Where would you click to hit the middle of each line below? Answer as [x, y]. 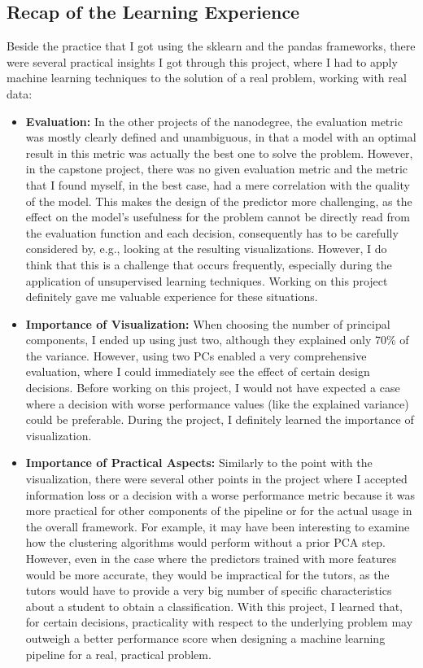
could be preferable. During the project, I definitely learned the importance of [220, 419]
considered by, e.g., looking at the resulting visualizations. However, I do [206, 249]
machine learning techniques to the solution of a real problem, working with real [207, 78]
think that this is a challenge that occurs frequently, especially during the [209, 264]
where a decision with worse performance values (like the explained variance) [217, 403]
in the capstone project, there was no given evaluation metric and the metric [217, 169]
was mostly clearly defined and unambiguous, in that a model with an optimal [221, 137]
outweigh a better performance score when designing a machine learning [205, 637]
